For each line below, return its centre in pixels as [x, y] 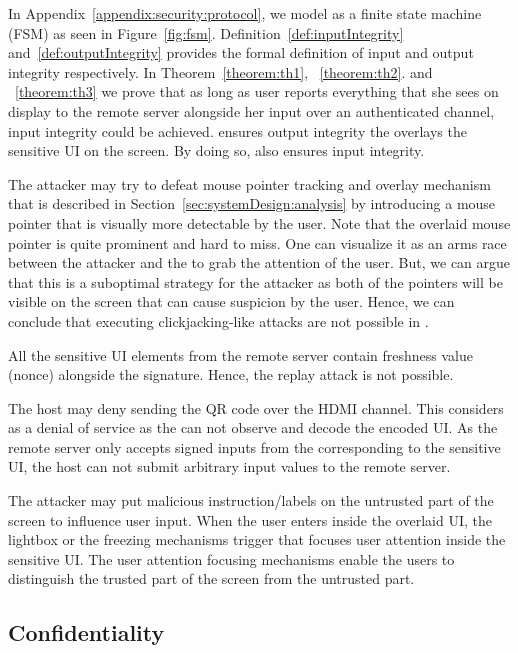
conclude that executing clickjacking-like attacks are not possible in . [218, 320]
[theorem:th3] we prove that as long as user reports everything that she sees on [257, 91]
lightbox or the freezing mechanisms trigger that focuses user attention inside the [257, 539]
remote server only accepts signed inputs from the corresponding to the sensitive [254, 446]
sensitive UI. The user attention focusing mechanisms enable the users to [231, 558]
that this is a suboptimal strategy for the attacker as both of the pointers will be [255, 281]
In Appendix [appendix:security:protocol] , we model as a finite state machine [245, 13]
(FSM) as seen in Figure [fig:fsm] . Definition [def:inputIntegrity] [206, 32]
